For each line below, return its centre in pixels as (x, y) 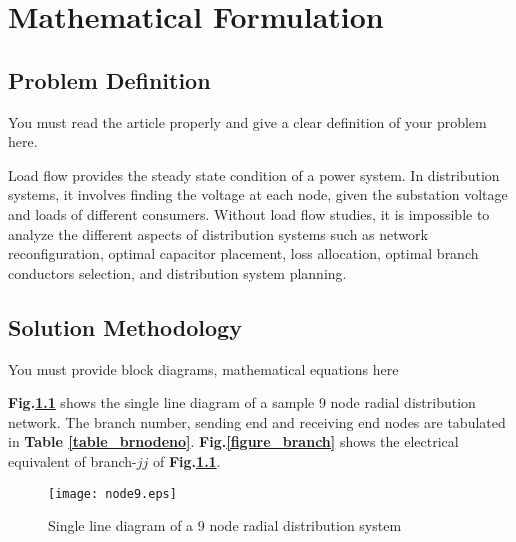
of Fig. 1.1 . (187, 460)
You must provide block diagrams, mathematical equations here (203, 368)
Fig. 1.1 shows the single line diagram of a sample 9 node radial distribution (242, 402)
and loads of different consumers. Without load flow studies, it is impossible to (249, 213)
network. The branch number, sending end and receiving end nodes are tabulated (257, 421)
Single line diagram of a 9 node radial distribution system (225, 525)
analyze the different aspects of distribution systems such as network (218, 233)
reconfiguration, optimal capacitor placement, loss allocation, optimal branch (243, 253)
